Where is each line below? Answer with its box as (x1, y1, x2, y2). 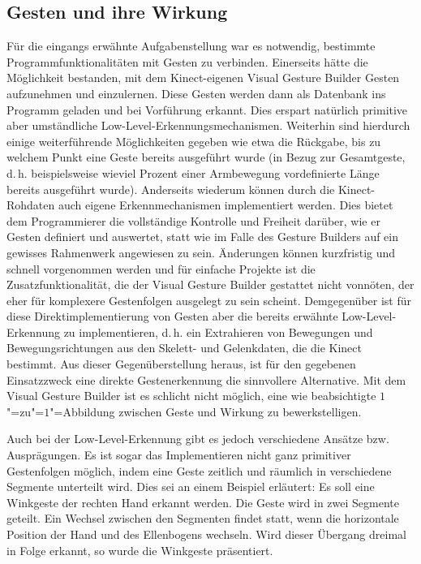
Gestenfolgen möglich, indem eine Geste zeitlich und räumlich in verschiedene (6, 462, 392, 479)
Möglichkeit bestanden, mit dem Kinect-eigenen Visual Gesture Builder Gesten (6, 69, 400, 86)
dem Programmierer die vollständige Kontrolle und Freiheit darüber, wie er (6, 212, 380, 229)
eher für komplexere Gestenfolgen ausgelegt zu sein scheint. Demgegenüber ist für (6, 291, 411, 308)
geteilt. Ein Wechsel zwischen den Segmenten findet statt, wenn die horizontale (6, 510, 399, 527)
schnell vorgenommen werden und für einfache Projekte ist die (6, 260, 316, 277)
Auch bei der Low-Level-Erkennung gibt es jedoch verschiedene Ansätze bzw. (6, 430, 389, 447)
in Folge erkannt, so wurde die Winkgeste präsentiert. (6, 541, 273, 558)
